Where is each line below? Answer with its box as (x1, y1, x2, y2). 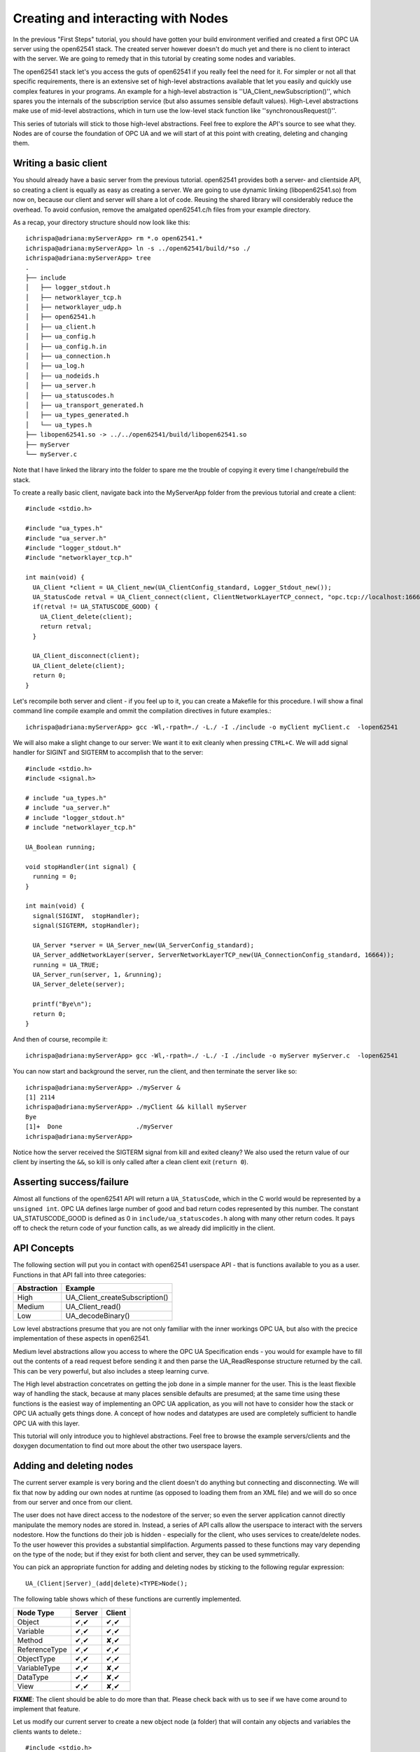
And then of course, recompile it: (13, 1035, 108, 1043)
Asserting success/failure (13, 1176, 129, 1188)
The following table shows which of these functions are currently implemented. (13, 1595, 241, 1603)
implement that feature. (13, 1704, 80, 1713)
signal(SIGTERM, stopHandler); (32, 922, 140, 930)
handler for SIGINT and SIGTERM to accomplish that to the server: (13, 748, 204, 757)
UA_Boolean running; (25, 843, 96, 851)
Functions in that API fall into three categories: (13, 1271, 146, 1279)
